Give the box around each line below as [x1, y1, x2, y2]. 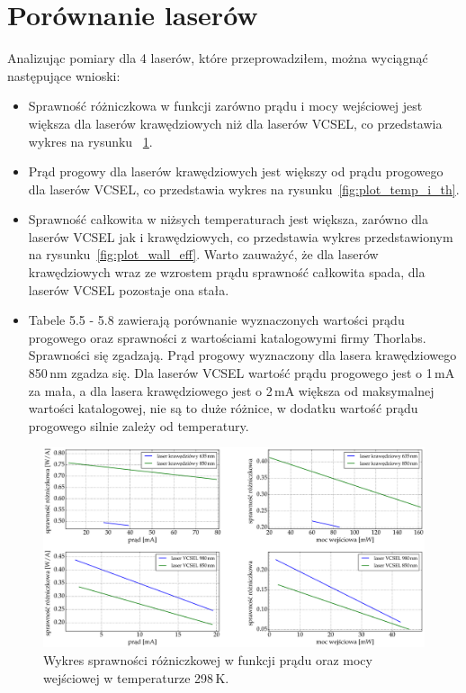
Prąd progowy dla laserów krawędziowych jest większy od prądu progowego [28, 162, 444, 181]
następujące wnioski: [7, 66, 121, 85]
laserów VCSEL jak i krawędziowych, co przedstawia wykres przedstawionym [28, 227, 453, 246]
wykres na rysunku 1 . [28, 131, 153, 150]
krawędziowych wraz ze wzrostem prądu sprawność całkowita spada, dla [28, 263, 426, 282]
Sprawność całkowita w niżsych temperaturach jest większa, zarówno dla [28, 210, 428, 229]
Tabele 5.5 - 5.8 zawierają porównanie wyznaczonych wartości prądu [28, 310, 405, 329]
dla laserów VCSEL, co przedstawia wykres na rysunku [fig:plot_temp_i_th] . [28, 179, 460, 198]
